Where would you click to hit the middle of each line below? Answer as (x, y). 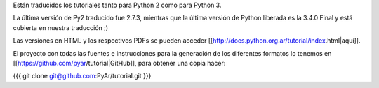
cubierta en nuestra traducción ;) (61, 27)
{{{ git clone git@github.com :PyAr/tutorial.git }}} (82, 76)
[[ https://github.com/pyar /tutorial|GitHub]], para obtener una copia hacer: (119, 63)
